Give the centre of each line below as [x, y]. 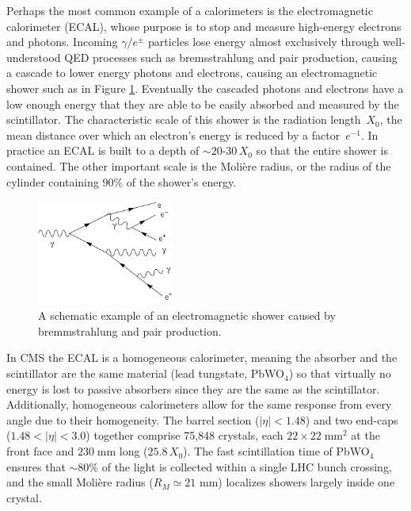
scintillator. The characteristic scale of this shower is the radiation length [184, 119]
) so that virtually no [340, 373]
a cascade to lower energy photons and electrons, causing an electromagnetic [192, 73]
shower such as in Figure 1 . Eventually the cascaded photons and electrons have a [205, 88]
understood [34, 57]
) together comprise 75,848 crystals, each [185, 435]
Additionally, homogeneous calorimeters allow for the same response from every [199, 404]
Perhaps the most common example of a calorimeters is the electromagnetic [190, 10]
